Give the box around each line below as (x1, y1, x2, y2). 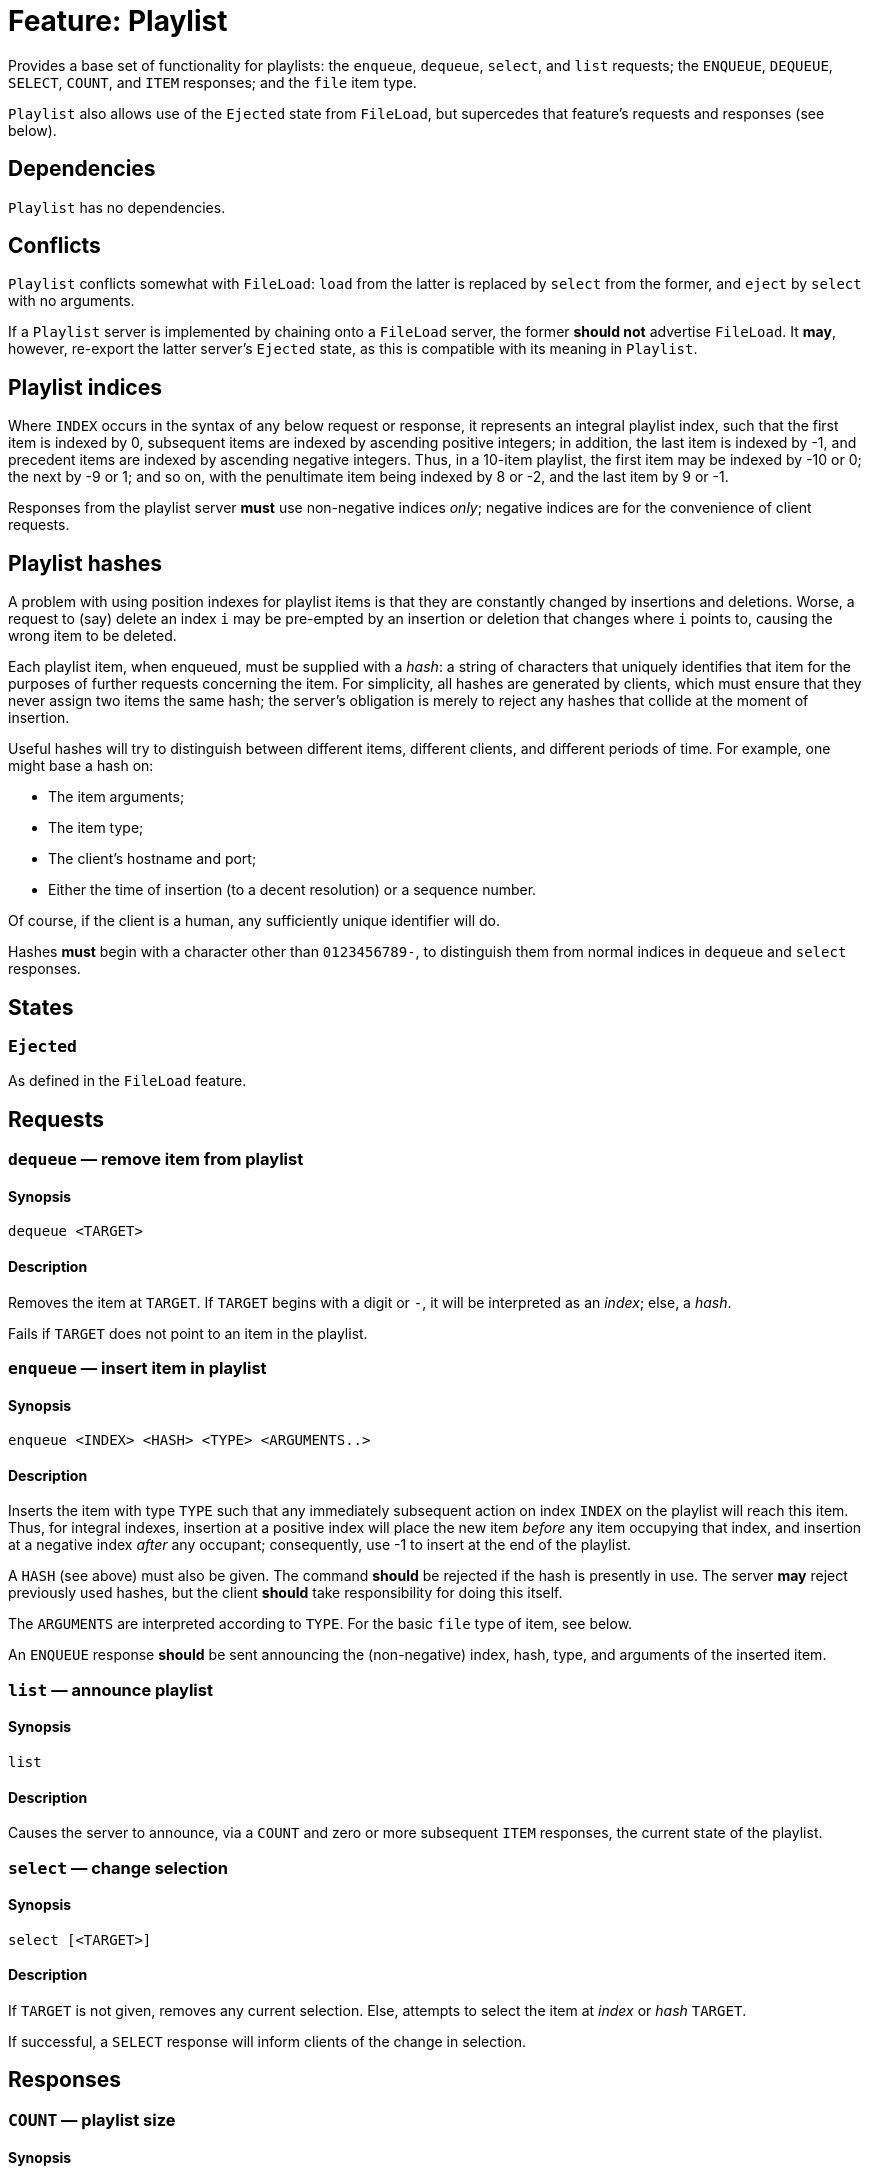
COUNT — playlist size (8, 2109, 176, 2130)
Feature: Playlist (8, 4, 228, 38)
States (8, 994, 74, 1020)
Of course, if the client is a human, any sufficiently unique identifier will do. (8, 912, 500, 930)
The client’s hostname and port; (48, 850, 257, 868)
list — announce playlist (8, 1679, 213, 1700)
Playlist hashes (8, 550, 163, 576)
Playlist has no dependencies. (8, 198, 226, 216)
